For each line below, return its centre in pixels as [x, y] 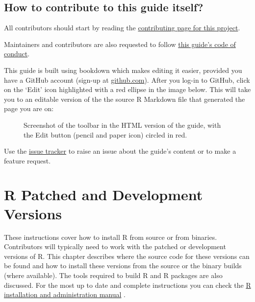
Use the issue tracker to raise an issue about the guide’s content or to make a [120, 151]
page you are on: [29, 108]
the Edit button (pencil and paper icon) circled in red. [105, 134]
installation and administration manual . [65, 294]
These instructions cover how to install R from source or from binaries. [111, 237]
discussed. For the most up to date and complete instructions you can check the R [127, 285]
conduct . [17, 54]
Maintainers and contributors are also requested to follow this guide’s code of [120, 44]
